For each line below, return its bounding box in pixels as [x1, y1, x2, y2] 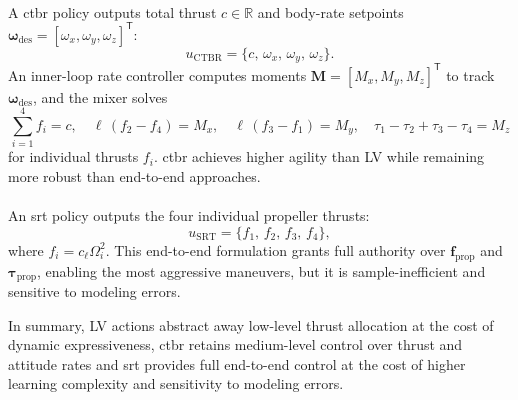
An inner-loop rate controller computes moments [8, 64, 307, 85]
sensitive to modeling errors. [8, 280, 181, 301]
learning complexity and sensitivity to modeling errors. [8, 373, 344, 394]
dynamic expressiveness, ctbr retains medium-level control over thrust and [8, 334, 463, 355]
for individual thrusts [8, 146, 139, 167]
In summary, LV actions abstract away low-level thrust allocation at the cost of [8, 314, 494, 335]
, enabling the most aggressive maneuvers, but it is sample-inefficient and [37, 260, 486, 281]
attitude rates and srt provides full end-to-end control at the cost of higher [8, 353, 466, 374]
